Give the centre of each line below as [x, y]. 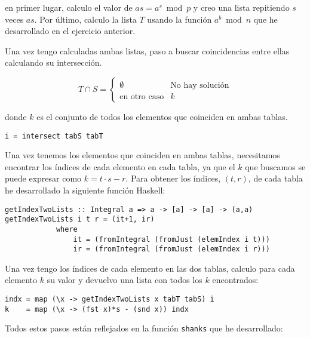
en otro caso [142, 96]
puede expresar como [43, 178]
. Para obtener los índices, [173, 178]
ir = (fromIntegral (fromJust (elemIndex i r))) [171, 249]
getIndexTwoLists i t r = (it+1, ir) [80, 219]
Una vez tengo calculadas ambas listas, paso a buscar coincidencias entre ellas [147, 50]
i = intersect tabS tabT [54, 136]
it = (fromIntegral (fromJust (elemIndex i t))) [171, 239]
